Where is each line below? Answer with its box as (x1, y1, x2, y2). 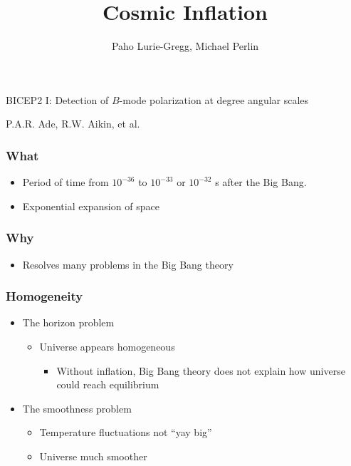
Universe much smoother (39, 448, 147, 463)
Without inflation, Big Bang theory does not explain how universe (56, 363, 345, 378)
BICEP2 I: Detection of (6, 92, 109, 107)
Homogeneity (6, 287, 83, 305)
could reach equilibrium (56, 377, 159, 392)
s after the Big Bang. (215, 175, 307, 190)
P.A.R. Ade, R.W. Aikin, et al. (6, 116, 140, 131)
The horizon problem (22, 315, 115, 330)
